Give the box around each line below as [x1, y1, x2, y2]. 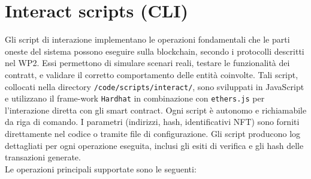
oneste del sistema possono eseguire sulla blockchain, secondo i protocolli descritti [5, 44, 304, 57]
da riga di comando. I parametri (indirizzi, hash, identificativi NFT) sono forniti [5, 115, 300, 128]
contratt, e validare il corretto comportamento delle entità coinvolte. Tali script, [5, 68, 298, 80]
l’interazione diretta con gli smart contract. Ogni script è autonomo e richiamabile [5, 103, 307, 116]
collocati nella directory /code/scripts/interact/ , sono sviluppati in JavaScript [5, 80, 304, 93]
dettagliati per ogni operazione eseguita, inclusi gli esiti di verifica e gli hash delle [5, 139, 304, 151]
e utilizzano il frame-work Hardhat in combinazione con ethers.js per [5, 92, 265, 105]
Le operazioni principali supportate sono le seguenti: [5, 162, 197, 175]
